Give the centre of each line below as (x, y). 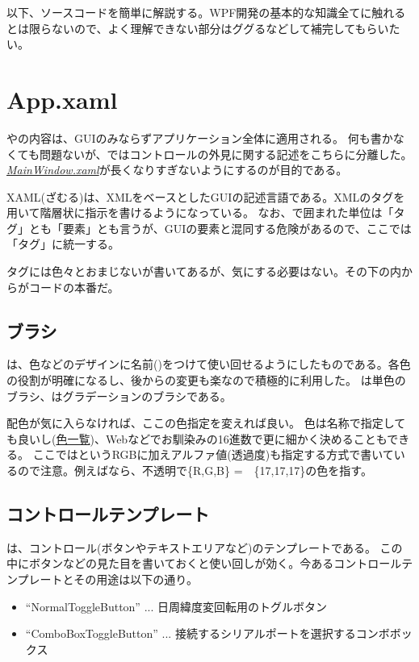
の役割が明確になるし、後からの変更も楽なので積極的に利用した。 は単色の (206, 380)
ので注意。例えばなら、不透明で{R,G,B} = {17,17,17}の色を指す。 (195, 470)
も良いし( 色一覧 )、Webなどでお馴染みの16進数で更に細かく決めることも (197, 438)
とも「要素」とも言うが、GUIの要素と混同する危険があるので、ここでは (220, 228)
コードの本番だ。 (74, 287)
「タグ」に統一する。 (63, 244)
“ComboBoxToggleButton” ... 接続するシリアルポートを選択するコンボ (207, 633)
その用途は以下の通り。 (136, 579)
